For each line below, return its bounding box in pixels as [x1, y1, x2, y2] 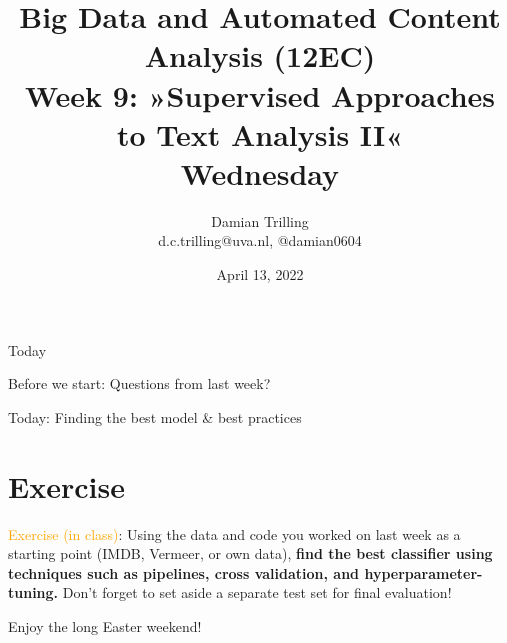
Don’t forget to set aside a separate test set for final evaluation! [62, 582, 452, 603]
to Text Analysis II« [116, 113, 404, 154]
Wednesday [180, 152, 340, 193]
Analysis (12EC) [144, 35, 376, 76]
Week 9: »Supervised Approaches [24, 74, 495, 115]
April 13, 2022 [216, 264, 304, 285]
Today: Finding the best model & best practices [8, 406, 302, 427]
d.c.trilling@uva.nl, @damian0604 [158, 230, 362, 251]
